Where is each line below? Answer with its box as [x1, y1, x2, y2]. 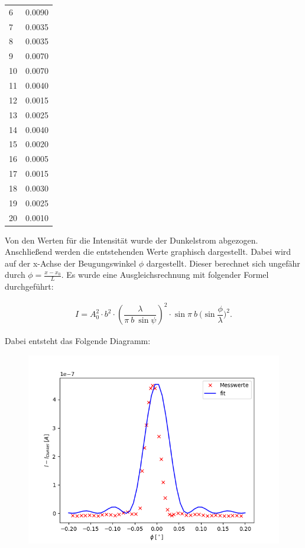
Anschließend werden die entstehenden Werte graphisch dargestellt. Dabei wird [5, 245, 291, 258]
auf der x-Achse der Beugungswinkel [5, 257, 137, 269]
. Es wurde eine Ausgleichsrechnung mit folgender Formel [61, 268, 269, 281]
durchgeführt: [5, 280, 54, 293]
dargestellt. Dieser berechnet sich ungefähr [146, 257, 300, 269]
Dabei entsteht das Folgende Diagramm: [5, 335, 151, 347]
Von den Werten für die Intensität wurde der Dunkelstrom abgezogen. [5, 234, 258, 246]
